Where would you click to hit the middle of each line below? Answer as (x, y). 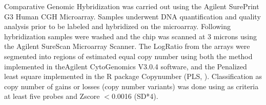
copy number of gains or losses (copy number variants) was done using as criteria (131, 86)
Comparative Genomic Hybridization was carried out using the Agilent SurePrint (132, 6)
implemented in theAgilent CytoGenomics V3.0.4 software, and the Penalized (126, 66)
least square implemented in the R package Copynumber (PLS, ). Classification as (133, 76)
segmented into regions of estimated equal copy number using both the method (128, 56)
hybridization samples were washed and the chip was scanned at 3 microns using (130, 36)
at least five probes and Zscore (52, 96)
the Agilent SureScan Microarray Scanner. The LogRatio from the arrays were (127, 46)
